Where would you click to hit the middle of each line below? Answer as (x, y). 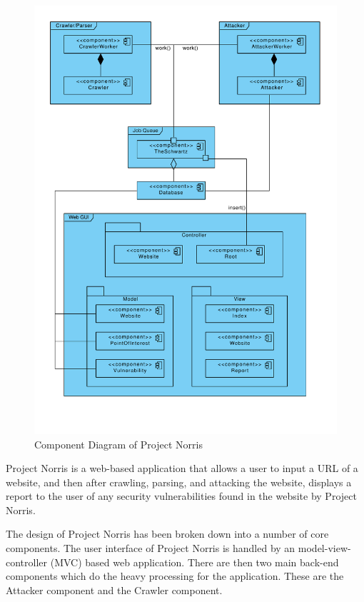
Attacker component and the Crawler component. (114, 590)
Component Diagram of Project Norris (118, 444)
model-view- (324, 548)
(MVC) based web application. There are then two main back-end (194, 562)
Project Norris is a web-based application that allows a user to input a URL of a (182, 468)
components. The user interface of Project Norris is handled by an (151, 548)
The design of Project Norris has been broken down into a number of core (167, 534)
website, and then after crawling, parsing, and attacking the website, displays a (179, 482)
